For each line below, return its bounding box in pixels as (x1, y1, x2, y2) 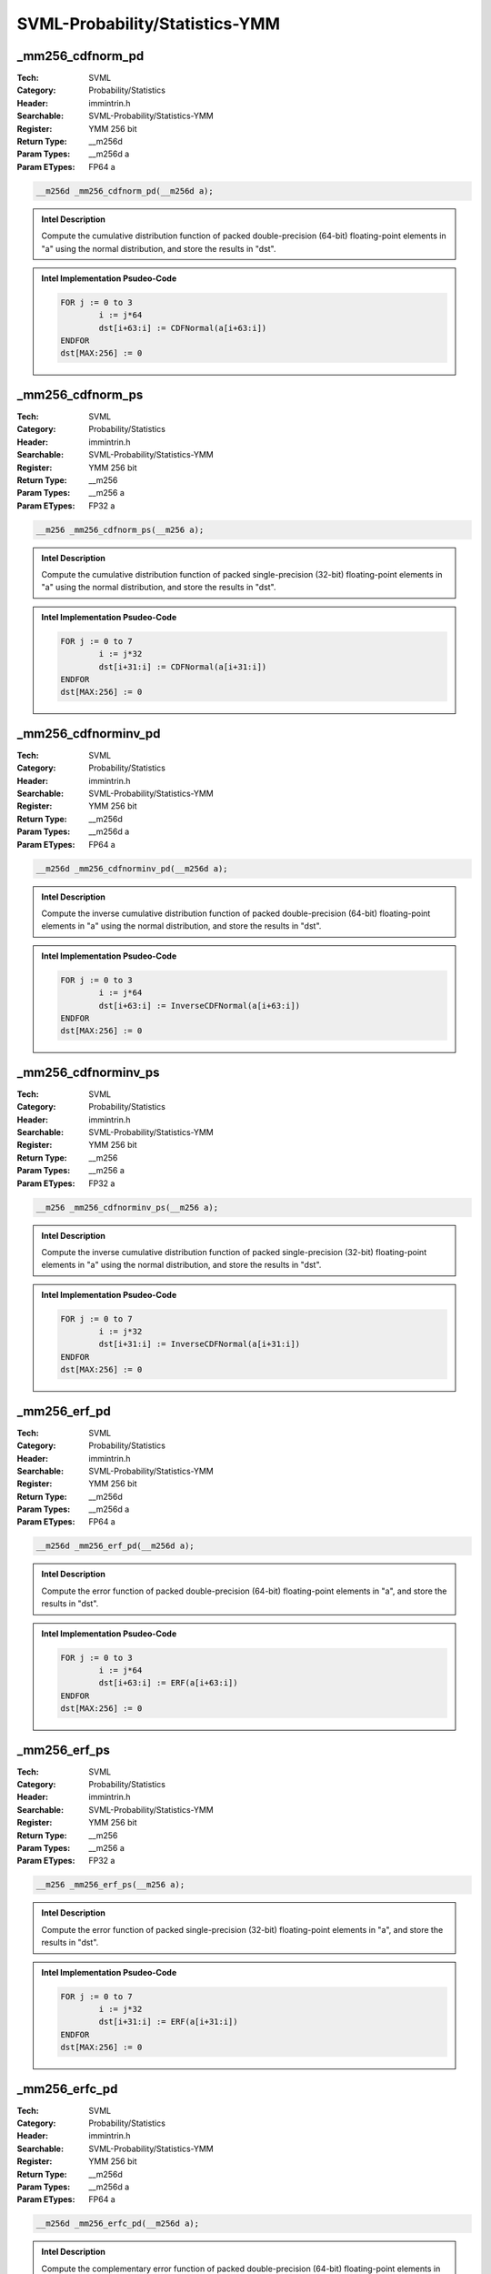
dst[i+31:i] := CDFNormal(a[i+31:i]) (98, 661, 267, 672)
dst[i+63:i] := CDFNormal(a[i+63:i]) (98, 323, 267, 333)
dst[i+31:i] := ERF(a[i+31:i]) (98, 2017, 238, 2027)
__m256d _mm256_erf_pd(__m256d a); (35, 1541, 195, 1551)
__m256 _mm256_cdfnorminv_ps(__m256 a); (35, 1202, 218, 1212)
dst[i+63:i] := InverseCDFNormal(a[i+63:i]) (98, 1001, 301, 1011)
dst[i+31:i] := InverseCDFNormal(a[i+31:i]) (98, 1339, 301, 1350)
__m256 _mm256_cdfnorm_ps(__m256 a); (35, 524, 205, 535)
